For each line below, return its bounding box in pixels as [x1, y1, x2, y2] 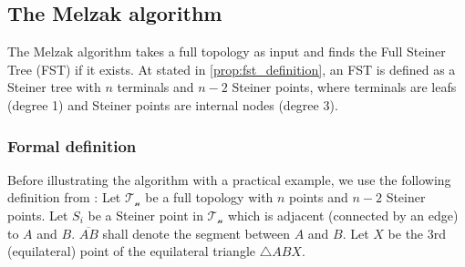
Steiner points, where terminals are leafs [232, 77, 457, 97]
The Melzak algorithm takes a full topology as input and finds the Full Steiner [7, 42, 446, 61]
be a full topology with [145, 188, 274, 207]
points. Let [7, 205, 68, 224]
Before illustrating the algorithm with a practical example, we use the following [7, 169, 451, 189]
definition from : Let [7, 188, 121, 207]
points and [289, 188, 348, 207]
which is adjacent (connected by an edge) [227, 205, 459, 224]
